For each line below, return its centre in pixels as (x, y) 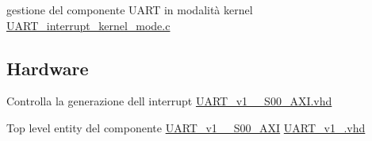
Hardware (48, 68)
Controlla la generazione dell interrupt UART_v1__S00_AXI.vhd (169, 101)
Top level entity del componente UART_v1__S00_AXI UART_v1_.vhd (186, 127)
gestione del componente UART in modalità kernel (130, 10)
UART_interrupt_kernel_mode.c (88, 25)
